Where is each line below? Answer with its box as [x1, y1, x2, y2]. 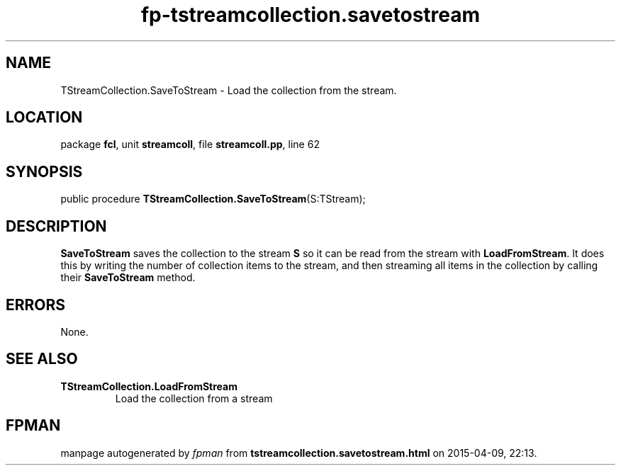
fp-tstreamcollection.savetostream [140, 3, 481, 27]
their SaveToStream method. [60, 271, 196, 284]
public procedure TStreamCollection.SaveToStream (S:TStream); [60, 193, 366, 205]
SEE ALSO [6, 350, 78, 368]
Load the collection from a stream [115, 392, 273, 404]
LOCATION [6, 108, 83, 127]
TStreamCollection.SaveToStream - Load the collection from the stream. [60, 84, 397, 96]
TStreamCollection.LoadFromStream [60, 380, 237, 392]
